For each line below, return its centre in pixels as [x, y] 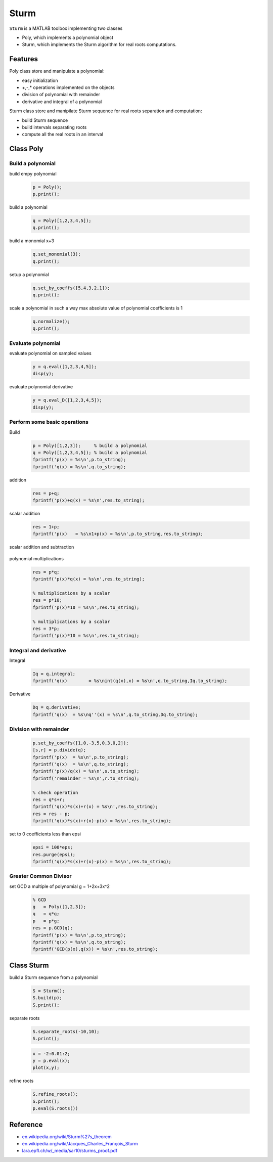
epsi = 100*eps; [53, 847]
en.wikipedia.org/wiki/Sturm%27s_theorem [67, 1136]
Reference [26, 1124]
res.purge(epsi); [54, 854]
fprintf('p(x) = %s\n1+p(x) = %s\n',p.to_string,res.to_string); [118, 534]
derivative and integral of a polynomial [62, 102]
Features [24, 59]
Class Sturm [29, 965]
